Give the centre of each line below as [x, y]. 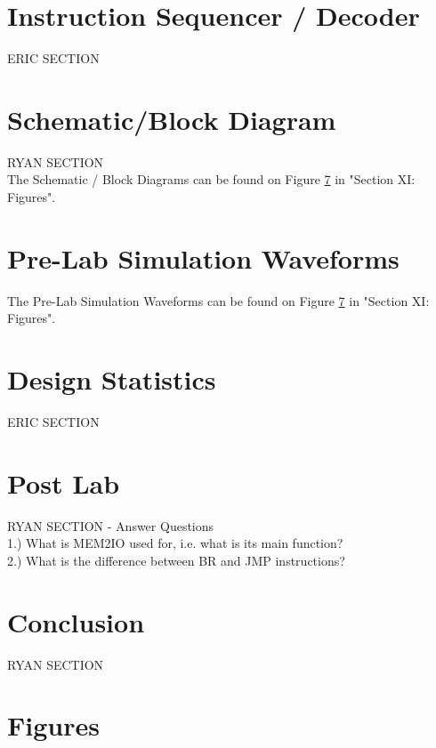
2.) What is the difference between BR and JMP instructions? [176, 560]
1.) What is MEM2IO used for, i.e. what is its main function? [175, 543]
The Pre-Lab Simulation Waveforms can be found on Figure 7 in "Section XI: [218, 300]
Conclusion [76, 621]
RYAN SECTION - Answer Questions [111, 525]
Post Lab [64, 483]
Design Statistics [112, 379]
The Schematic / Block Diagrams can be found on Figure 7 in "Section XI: [211, 179]
